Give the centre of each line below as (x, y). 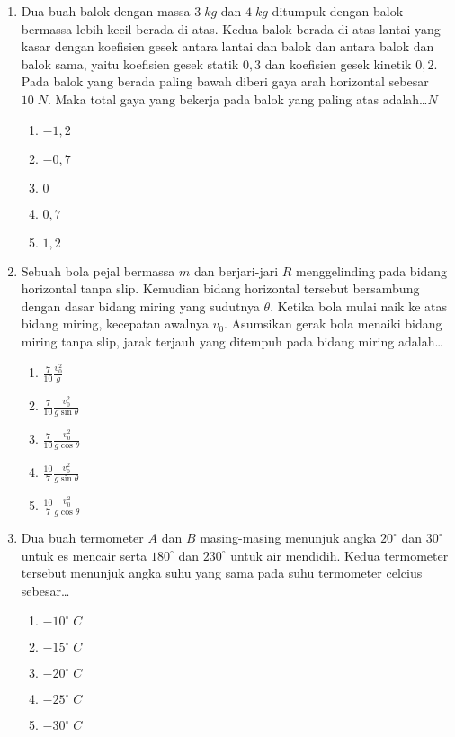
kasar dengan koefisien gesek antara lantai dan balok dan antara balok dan (227, 46)
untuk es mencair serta (84, 555)
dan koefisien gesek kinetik (338, 63)
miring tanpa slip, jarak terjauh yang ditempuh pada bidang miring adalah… (232, 341)
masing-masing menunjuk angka (288, 538)
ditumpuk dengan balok (338, 11)
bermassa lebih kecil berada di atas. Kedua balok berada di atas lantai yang (231, 28)
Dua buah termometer (82, 538)
